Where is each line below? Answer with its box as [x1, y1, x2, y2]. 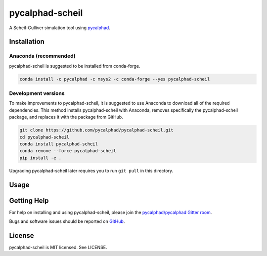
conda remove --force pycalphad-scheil [19, 148, 116, 154]
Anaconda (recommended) [9, 52, 76, 59]
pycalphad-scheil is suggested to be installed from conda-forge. [9, 63, 140, 69]
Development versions [9, 90, 65, 97]
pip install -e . [19, 155, 62, 161]
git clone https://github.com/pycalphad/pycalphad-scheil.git [19, 128, 174, 133]
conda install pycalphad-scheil [19, 141, 98, 147]
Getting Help [9, 196, 49, 205]
